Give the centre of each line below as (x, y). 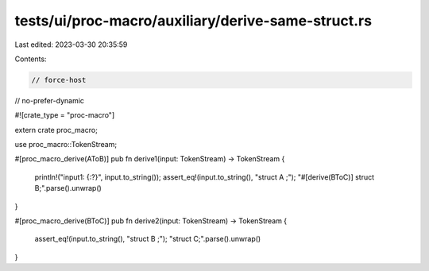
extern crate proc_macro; (56, 130)
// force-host (59, 80)
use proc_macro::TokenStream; (66, 145)
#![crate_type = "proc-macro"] (65, 115)
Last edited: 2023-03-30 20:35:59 (71, 45)
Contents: (31, 59)
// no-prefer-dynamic (50, 100)
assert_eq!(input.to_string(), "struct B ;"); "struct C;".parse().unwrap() (148, 239)
